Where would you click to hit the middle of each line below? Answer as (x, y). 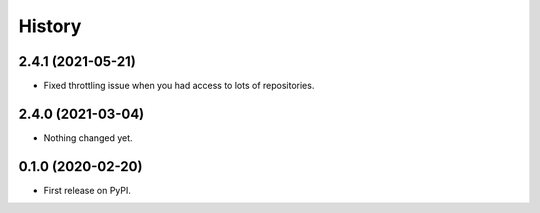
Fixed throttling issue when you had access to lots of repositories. (179, 86)
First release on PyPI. (87, 190)
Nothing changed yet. (88, 137)
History (50, 26)
